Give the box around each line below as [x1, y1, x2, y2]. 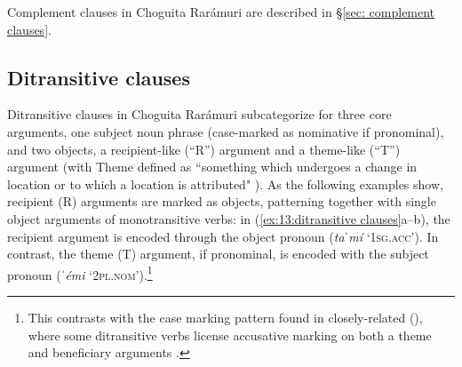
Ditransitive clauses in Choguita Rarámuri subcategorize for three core [7, 105, 392, 124]
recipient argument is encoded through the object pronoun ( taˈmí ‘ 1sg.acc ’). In [7, 227, 439, 245]
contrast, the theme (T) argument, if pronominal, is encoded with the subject [7, 244, 429, 263]
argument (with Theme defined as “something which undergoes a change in [7, 157, 418, 176]
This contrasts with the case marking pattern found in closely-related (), [28, 307, 423, 326]
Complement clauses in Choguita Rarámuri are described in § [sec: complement [7, 3, 435, 20]
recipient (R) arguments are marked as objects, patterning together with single [7, 192, 436, 211]
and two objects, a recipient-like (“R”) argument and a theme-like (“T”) [7, 140, 401, 158]
